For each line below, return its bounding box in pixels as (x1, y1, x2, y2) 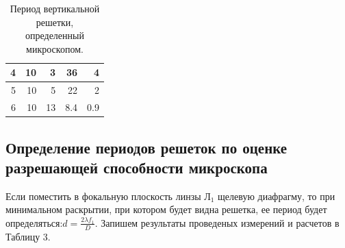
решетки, (36, 14, 74, 29)
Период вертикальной (10, 1, 100, 15)
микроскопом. (26, 41, 84, 55)
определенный (25, 28, 84, 42)
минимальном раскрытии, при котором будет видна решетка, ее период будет (5, 202, 327, 216)
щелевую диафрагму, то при (218, 188, 335, 203)
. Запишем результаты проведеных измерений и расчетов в (94, 215, 340, 230)
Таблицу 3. (5, 229, 51, 243)
